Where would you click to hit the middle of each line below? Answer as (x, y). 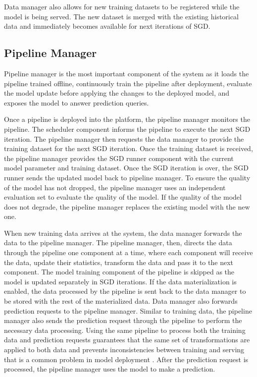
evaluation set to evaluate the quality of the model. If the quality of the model (123, 197)
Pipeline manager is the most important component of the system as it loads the (127, 73)
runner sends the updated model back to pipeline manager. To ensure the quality (127, 177)
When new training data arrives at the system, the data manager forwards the (123, 233)
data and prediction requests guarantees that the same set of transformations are (127, 340)
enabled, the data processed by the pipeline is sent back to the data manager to (125, 291)
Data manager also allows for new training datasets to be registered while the (122, 6)
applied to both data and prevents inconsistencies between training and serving (124, 350)
